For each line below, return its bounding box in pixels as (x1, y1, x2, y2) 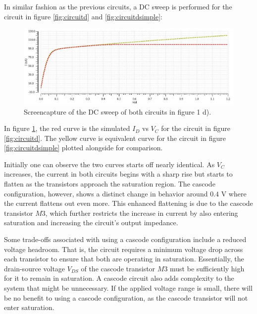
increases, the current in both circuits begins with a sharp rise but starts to (4, 169, 233, 179)
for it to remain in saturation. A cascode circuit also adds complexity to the (4, 273, 234, 283)
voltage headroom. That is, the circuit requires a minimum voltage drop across (4, 244, 243, 254)
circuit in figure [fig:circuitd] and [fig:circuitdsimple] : (4, 11, 163, 21)
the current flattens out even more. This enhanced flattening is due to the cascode (4, 198, 253, 208)
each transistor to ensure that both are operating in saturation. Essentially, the (4, 253, 244, 264)
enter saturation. (4, 302, 54, 313)
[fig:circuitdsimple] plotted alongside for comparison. (4, 142, 163, 153)
